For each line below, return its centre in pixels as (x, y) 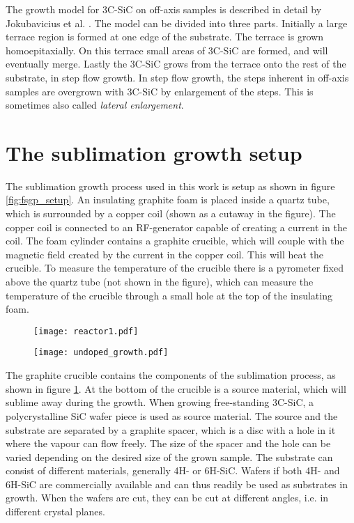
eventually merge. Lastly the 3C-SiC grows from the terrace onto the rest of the (176, 64)
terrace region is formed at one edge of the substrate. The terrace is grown (164, 37)
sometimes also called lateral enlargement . (95, 105)
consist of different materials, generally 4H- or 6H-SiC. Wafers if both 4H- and (173, 470)
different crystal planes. (55, 512)
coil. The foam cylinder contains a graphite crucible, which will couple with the (175, 241)
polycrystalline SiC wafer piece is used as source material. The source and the (172, 415)
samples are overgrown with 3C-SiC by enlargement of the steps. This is (160, 91)
